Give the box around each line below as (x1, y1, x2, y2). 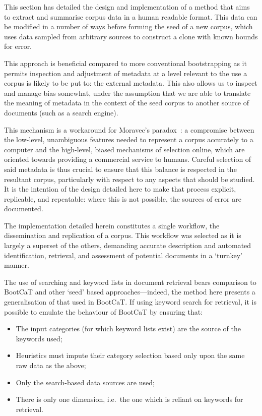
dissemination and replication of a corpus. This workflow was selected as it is (4, 230, 241, 241)
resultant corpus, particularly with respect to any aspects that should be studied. (4, 173, 255, 184)
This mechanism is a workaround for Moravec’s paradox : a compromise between (4, 124, 254, 135)
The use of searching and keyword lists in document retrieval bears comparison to (4, 276, 256, 287)
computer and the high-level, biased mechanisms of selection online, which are (4, 144, 245, 154)
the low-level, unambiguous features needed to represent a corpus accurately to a (4, 134, 253, 145)
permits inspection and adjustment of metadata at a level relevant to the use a (4, 68, 247, 78)
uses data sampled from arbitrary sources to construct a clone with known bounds (4, 31, 258, 41)
